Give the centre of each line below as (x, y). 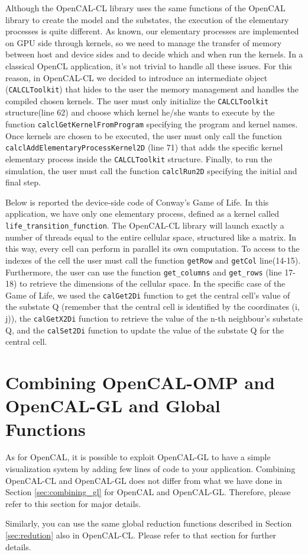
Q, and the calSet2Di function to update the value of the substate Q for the (145, 330)
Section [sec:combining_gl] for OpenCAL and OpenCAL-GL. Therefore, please (148, 492)
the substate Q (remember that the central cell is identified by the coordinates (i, (153, 307)
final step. (23, 182)
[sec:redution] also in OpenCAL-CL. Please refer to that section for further (141, 535)
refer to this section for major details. (73, 503)
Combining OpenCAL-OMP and (140, 382)
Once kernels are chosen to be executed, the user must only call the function (144, 135)
